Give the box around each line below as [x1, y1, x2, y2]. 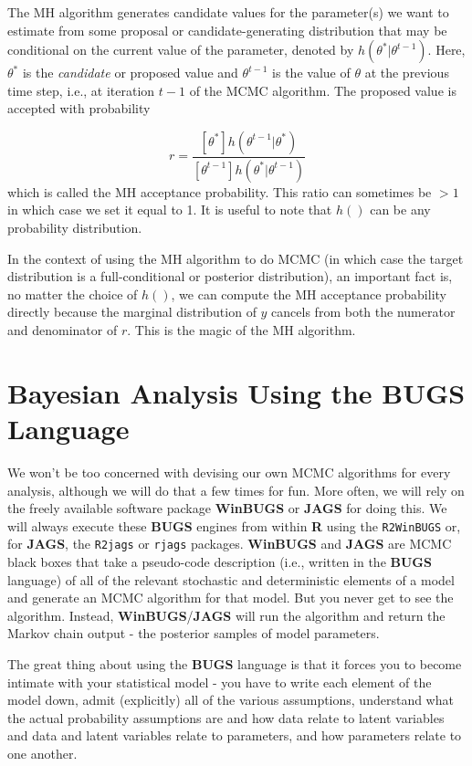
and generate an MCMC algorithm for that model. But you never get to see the [7, 588, 454, 607]
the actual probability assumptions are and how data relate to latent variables [7, 708, 445, 727]
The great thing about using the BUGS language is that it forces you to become [7, 654, 462, 673]
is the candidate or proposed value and [22, 63, 238, 82]
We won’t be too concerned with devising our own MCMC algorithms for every [7, 462, 451, 481]
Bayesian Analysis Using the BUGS [7, 373, 466, 411]
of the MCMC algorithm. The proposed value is [189, 80, 456, 100]
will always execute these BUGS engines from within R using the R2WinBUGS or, [7, 516, 461, 535]
